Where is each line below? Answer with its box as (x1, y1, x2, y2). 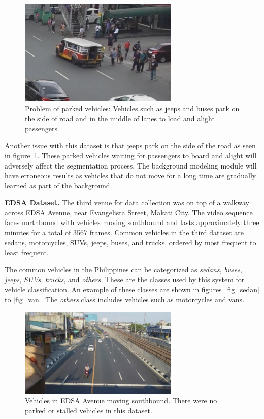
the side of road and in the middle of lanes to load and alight (25, 113, 215, 124)
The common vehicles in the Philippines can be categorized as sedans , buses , (5, 264, 242, 274)
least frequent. (5, 247, 49, 258)
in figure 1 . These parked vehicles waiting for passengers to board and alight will (5, 150, 257, 160)
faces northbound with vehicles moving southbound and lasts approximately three (5, 217, 259, 228)
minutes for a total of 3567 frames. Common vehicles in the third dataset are (5, 227, 244, 238)
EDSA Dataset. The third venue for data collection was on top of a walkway (5, 197, 249, 208)
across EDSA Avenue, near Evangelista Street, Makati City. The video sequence (5, 207, 253, 217)
